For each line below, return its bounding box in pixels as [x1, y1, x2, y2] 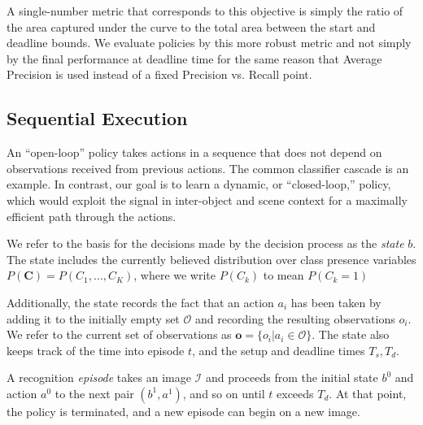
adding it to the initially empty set [7, 310, 180, 327]
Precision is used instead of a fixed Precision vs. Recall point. [7, 66, 312, 83]
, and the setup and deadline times [192, 341, 365, 358]
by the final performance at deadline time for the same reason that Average [7, 50, 382, 67]
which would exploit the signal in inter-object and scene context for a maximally [7, 191, 408, 208]
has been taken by [290, 293, 382, 310]
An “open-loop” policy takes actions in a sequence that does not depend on [7, 144, 382, 161]
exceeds [277, 384, 314, 401]
